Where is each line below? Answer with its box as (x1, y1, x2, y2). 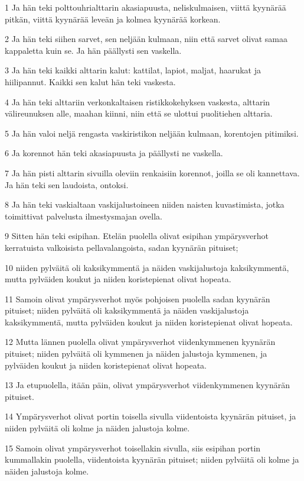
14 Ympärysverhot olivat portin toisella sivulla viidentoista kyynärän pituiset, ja (5, 410, 296, 422)
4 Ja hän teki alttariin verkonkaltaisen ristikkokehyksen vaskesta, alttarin (5, 95, 270, 108)
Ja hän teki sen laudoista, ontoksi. (5, 178, 129, 191)
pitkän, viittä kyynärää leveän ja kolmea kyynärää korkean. (5, 12, 221, 25)
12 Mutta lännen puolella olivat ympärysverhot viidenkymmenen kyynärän (5, 335, 276, 348)
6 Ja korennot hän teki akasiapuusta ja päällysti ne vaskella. (5, 147, 223, 159)
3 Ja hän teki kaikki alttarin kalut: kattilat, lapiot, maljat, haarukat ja (5, 64, 261, 76)
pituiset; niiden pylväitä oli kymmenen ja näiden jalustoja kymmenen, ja (5, 347, 267, 360)
